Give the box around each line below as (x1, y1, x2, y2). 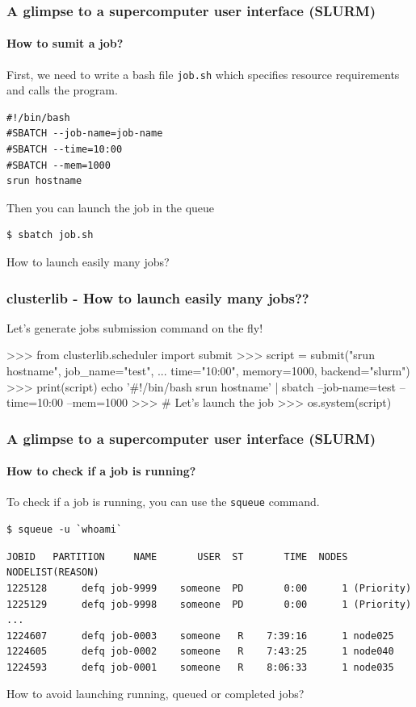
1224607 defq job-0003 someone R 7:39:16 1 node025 (6, 630, 394, 642)
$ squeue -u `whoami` (6, 524, 123, 536)
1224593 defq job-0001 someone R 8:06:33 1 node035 (6, 661, 394, 673)
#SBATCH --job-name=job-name (6, 128, 163, 140)
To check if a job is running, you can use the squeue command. (6, 493, 320, 510)
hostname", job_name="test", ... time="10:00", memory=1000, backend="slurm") (6, 362, 410, 379)
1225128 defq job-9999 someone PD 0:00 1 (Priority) (6, 582, 412, 594)
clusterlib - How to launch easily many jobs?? (6, 287, 309, 307)
